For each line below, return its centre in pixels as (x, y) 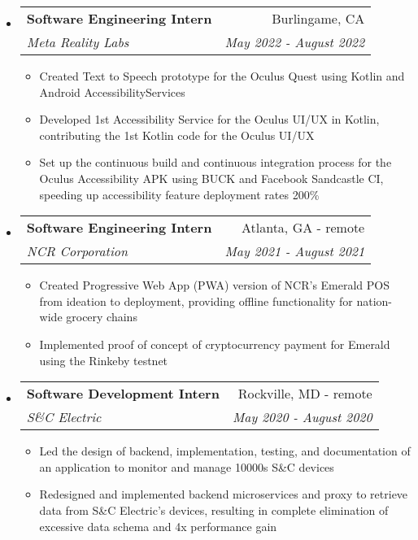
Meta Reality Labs (78, 42)
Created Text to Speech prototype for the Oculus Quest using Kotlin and (222, 76)
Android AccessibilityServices (112, 91)
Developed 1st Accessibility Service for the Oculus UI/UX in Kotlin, (209, 119)
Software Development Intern (123, 394)
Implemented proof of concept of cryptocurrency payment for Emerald (215, 344)
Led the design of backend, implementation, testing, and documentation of (225, 451)
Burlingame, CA (318, 18)
